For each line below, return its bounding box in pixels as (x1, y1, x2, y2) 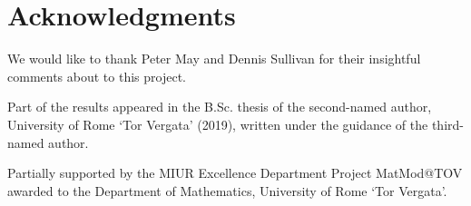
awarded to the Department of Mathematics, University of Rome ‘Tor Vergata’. (7, 181, 447, 200)
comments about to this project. (7, 66, 186, 85)
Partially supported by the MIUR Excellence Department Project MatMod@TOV (7, 163, 463, 182)
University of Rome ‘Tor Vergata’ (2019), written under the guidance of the (7, 114, 428, 133)
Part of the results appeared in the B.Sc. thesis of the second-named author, (7, 97, 432, 116)
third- (431, 114, 464, 133)
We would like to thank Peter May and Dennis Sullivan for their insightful (7, 49, 421, 68)
